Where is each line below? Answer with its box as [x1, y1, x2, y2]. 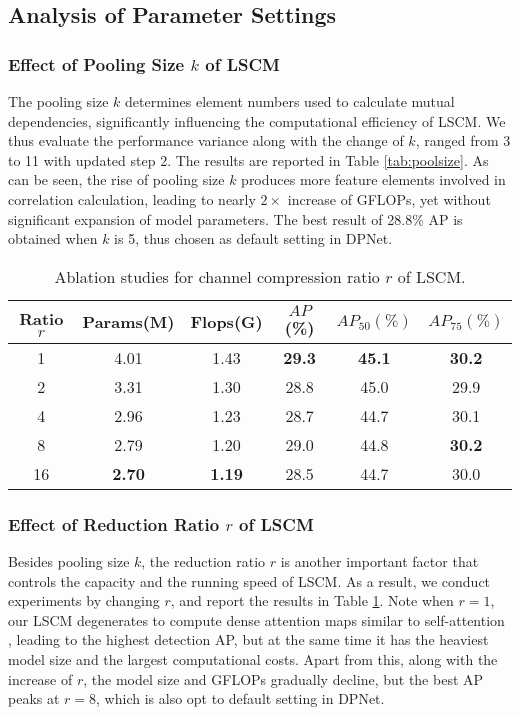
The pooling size [8, 91, 109, 111]
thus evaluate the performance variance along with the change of [8, 130, 404, 151]
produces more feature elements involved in [241, 169, 506, 190]
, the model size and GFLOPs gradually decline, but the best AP [83, 668, 484, 689]
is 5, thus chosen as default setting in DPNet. [114, 228, 393, 249]
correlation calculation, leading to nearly [8, 188, 256, 209]
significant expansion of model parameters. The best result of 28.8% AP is [8, 208, 463, 229]
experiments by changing [8, 590, 160, 611]
